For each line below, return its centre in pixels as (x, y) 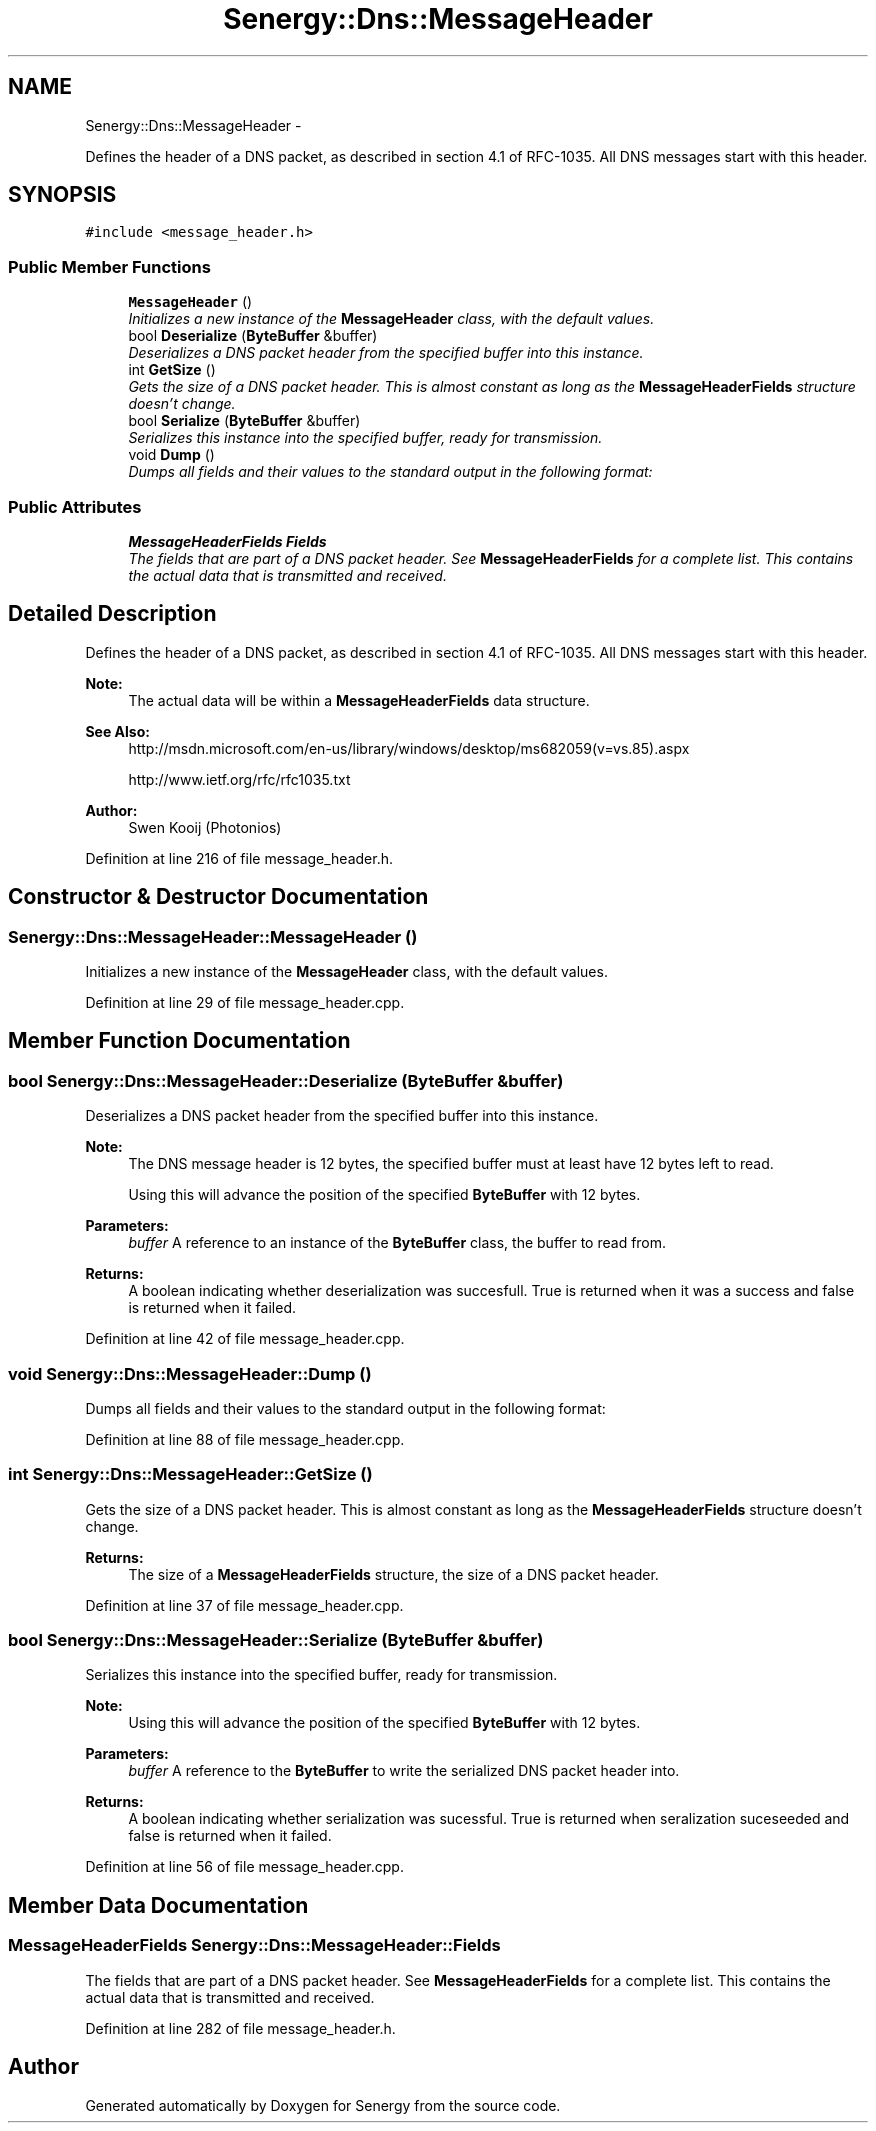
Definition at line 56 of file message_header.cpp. (244, 1867)
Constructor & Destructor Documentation (218, 897)
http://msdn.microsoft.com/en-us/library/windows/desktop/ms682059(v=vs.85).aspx (409, 748)
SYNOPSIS (62, 195)
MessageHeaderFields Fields (227, 541)
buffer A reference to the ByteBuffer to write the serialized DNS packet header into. (404, 1771)
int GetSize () (172, 370)
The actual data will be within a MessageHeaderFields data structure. (359, 700)
